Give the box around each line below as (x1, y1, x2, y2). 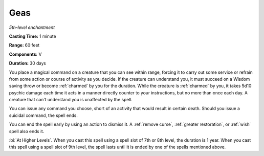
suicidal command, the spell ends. (9, 112, 78, 118)
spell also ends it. (9, 128, 44, 134)
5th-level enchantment (9, 24, 55, 30)
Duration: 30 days (9, 60, 46, 66)
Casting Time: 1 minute (9, 33, 56, 39)
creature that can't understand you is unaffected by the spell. (9, 97, 132, 103)
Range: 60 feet (9, 42, 40, 48)
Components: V (9, 51, 42, 57)
